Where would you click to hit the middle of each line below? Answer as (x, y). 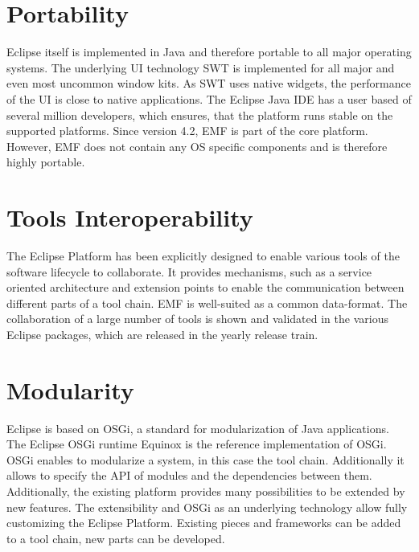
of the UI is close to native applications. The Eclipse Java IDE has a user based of (209, 98)
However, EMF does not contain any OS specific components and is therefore (197, 146)
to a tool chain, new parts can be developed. (116, 538)
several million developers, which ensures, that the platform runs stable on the (200, 114)
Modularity (70, 389)
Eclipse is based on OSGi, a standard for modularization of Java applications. (198, 428)
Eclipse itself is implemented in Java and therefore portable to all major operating (209, 52)
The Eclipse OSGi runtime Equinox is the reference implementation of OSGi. (197, 444)
